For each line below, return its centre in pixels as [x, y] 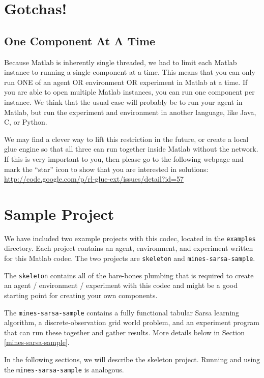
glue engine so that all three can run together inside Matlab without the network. [131, 149]
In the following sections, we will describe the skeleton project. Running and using [132, 359]
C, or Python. [26, 122]
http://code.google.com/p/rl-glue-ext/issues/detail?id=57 [94, 179]
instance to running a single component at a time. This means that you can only [130, 72]
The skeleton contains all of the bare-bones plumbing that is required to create [129, 275]
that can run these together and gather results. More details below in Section [125, 332]
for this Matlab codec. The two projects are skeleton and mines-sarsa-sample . [130, 258]
